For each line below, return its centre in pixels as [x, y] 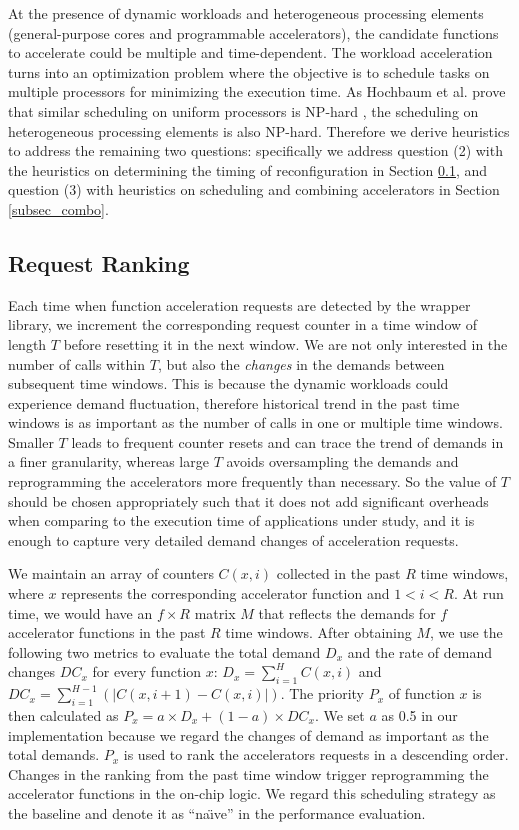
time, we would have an [80, 612]
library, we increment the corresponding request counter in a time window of [243, 324]
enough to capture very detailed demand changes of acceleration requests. [233, 539]
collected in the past [338, 573]
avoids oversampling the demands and [342, 461]
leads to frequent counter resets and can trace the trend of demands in [287, 441]
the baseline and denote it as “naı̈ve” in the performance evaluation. [217, 812]
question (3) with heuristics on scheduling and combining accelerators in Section [254, 189]
